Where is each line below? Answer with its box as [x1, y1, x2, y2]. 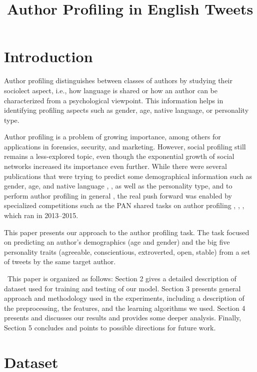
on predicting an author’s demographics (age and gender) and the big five [4, 237, 230, 247]
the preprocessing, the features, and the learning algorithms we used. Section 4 [4, 302, 245, 313]
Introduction [4, 46, 93, 67]
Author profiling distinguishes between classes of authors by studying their [4, 75, 232, 86]
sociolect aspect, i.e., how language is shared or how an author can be [4, 85, 218, 95]
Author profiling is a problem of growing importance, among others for [4, 131, 221, 142]
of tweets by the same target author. [4, 256, 116, 267]
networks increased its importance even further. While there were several [4, 161, 227, 171]
